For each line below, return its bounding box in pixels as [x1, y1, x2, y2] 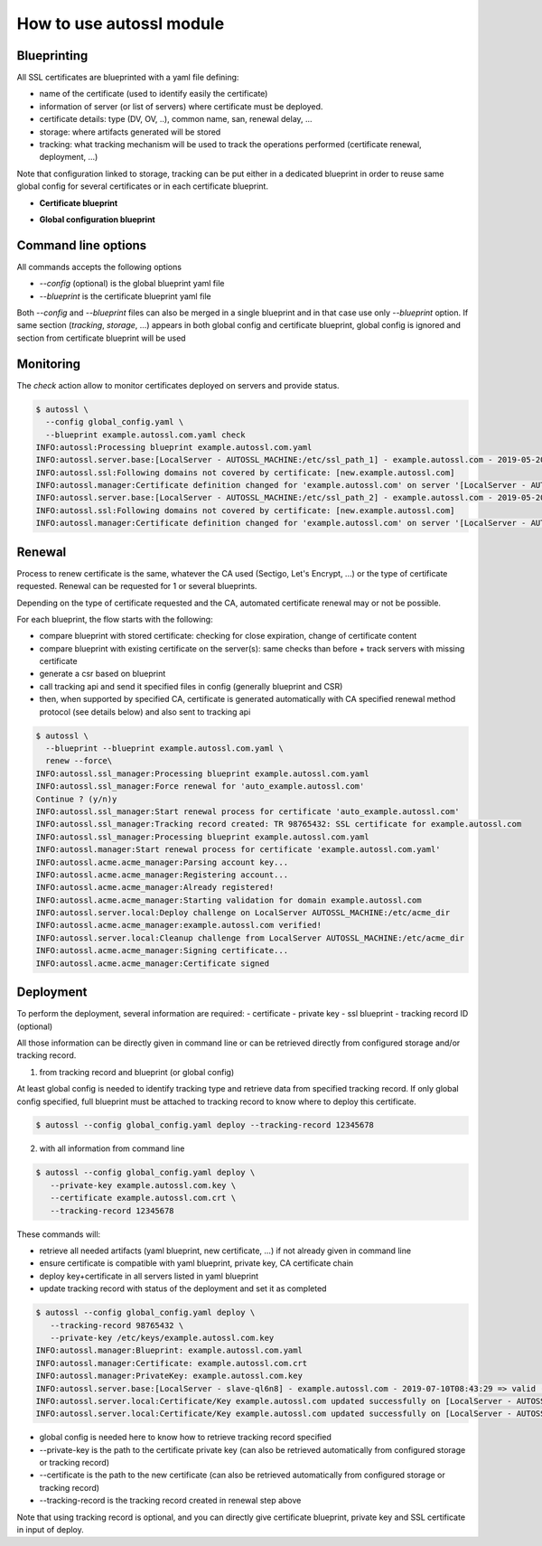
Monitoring [16, 356, 81, 371]
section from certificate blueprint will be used [16, 333, 186, 343]
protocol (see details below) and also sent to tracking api [39, 706, 251, 717]
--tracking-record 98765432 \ [50, 1320, 184, 1330]
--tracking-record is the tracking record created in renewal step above [39, 1495, 302, 1506]
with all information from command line [39, 1143, 185, 1154]
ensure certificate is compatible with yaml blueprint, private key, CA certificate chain [39, 1258, 354, 1269]
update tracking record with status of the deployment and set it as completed [39, 1283, 327, 1294]
